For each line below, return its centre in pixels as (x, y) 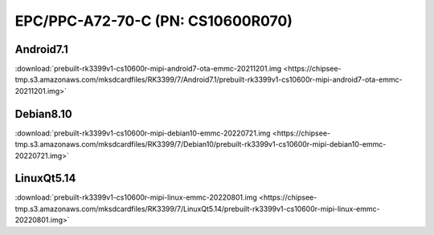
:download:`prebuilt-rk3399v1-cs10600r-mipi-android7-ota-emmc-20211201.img (148, 69)
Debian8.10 (43, 113)
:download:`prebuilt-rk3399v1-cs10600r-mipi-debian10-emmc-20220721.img (143, 133)
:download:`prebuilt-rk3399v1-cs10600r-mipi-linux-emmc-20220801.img (136, 197)
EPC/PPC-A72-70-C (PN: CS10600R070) (154, 21)
